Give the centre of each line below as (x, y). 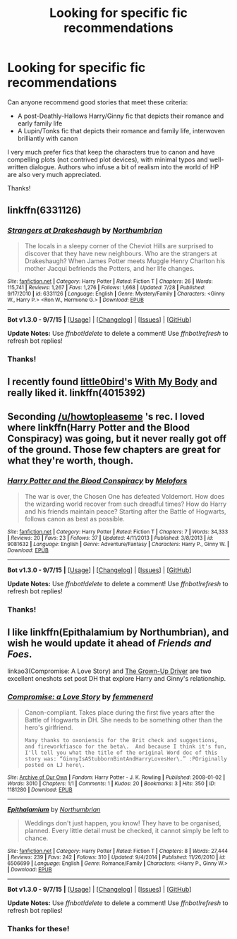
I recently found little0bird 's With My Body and (112, 381)
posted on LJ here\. (55, 765)
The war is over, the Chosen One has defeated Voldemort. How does (124, 496)
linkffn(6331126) (44, 211)
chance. (36, 838)
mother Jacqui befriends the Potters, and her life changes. (110, 268)
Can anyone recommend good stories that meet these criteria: (98, 102)
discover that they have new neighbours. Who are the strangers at (121, 253)
